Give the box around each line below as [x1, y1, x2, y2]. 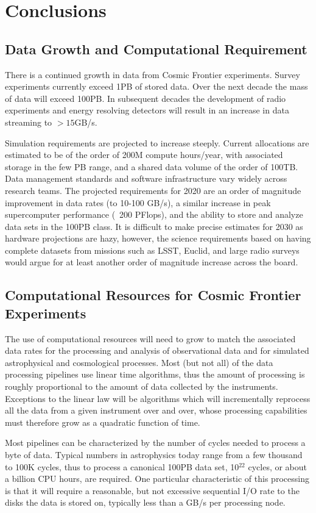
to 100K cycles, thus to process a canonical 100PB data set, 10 [5, 460, 239, 473]
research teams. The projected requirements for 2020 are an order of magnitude [5, 184, 301, 196]
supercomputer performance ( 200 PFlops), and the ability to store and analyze [5, 208, 303, 221]
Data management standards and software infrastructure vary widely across [5, 172, 287, 185]
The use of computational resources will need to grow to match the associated [5, 332, 296, 345]
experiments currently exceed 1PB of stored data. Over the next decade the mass [5, 80, 308, 93]
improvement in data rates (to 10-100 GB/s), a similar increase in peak [5, 196, 271, 209]
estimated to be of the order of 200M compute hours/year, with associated [5, 148, 283, 161]
